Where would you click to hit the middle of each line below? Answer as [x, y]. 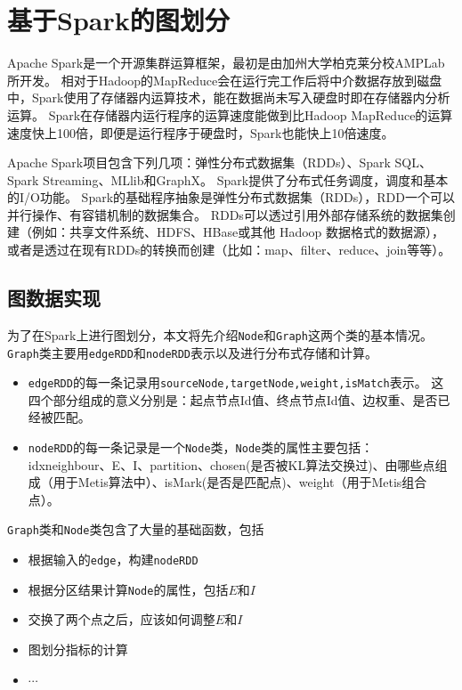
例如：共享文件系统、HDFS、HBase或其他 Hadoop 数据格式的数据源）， [238, 232]
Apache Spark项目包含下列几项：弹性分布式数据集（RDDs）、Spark [199, 162]
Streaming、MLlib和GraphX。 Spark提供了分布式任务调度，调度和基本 [246, 179]
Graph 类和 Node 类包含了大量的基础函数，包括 [136, 529]
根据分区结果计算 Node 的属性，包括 [128, 589]
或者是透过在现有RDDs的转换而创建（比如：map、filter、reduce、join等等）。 [229, 250]
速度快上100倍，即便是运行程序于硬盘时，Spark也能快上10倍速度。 [201, 132]
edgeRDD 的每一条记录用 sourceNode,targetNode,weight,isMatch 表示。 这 [236, 382]
